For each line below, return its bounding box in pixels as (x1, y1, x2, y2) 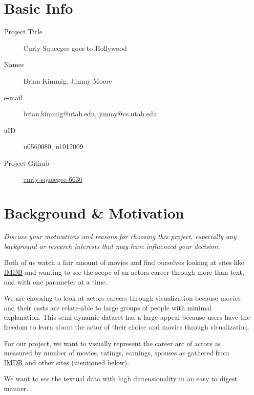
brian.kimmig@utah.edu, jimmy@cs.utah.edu (23, 109, 157, 119)
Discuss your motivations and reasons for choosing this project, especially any (4, 231, 236, 241)
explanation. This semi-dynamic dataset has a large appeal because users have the (4, 312, 250, 322)
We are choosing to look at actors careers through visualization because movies (4, 293, 241, 303)
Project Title (4, 26, 42, 37)
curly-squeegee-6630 (23, 174, 83, 184)
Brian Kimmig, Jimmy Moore (23, 75, 112, 86)
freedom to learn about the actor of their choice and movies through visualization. (4, 321, 250, 331)
